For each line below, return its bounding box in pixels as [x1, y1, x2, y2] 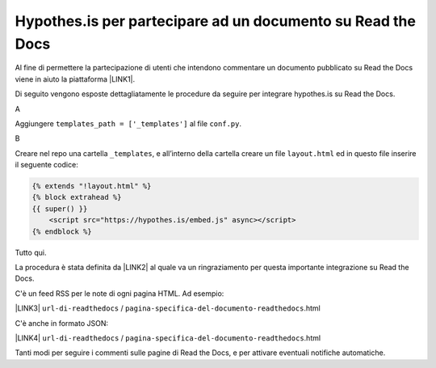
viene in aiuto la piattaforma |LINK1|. [15, 74, 136, 84]
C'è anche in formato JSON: [15, 318, 109, 328]
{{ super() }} [31, 204, 88, 214]
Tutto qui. [15, 247, 47, 257]
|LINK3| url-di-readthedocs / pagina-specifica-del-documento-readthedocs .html [15, 303, 321, 313]
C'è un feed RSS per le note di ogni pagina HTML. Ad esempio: [15, 288, 224, 298]
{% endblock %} [31, 226, 92, 236]
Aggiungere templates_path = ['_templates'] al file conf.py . [15, 118, 242, 129]
